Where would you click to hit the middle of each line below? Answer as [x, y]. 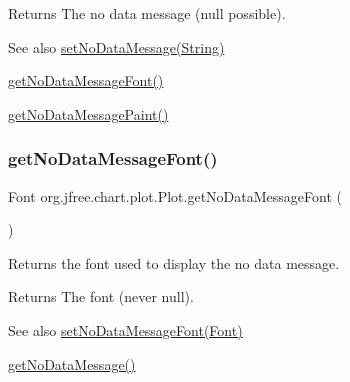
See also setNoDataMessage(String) [116, 46]
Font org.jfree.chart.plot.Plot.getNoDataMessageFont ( [175, 195]
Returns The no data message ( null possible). [147, 13]
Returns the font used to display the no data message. [174, 262]
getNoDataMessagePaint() [88, 113]
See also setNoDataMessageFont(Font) [125, 329]
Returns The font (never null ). [101, 296]
